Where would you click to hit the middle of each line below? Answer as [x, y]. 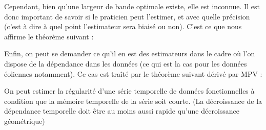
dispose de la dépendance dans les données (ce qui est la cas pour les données [126, 63]
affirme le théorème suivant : [49, 36]
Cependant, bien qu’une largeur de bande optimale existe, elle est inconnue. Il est [132, 6]
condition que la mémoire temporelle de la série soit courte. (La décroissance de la [133, 101]
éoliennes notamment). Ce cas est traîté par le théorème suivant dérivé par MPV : [133, 73]
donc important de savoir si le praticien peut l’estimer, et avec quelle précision [127, 16]
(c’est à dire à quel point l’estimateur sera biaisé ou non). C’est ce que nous [123, 26]
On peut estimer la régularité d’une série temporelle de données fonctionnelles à [129, 91]
